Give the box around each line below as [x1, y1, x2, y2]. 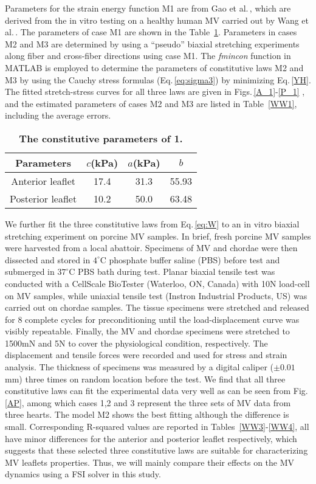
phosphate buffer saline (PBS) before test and [109, 253, 280, 266]
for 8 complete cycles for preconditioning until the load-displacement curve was [5, 313, 300, 325]
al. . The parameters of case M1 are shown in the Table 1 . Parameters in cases [5, 26, 297, 38]
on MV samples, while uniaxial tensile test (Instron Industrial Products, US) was [5, 289, 307, 302]
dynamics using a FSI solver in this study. [5, 468, 161, 480]
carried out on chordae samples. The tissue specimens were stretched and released [5, 301, 309, 314]
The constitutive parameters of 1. [19, 131, 183, 145]
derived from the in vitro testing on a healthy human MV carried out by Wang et [5, 13, 309, 26]
